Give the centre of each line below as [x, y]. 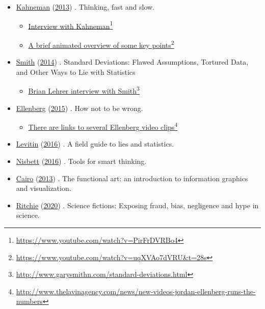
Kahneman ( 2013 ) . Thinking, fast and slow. [85, 7]
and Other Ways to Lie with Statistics [76, 72]
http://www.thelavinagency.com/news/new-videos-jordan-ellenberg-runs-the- [136, 291]
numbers [29, 301]
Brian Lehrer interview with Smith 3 [84, 90]
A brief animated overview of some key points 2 [101, 44]
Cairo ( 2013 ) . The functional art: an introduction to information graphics [132, 178]
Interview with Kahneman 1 [71, 25]
